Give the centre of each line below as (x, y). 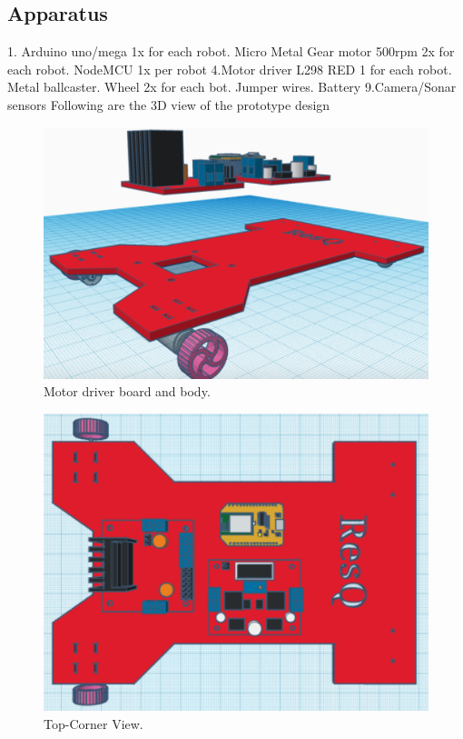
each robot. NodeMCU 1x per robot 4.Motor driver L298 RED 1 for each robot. (230, 69)
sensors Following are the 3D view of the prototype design (169, 104)
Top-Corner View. (94, 723)
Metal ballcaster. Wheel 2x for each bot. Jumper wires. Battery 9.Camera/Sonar (232, 87)
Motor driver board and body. (127, 391)
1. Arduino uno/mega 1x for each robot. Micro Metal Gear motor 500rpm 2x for (231, 51)
